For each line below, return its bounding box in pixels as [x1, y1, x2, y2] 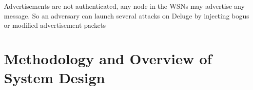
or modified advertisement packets [4, 20, 106, 30]
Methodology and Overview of [4, 48, 212, 68]
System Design [4, 68, 105, 88]
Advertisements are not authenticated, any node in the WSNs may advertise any [4, 1, 245, 11]
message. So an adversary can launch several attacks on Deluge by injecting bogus [4, 10, 249, 20]
